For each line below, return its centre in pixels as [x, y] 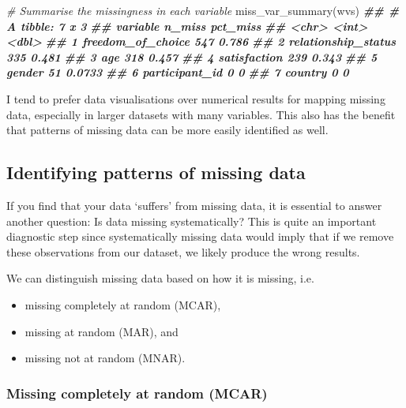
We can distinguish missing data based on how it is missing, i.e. [160, 278]
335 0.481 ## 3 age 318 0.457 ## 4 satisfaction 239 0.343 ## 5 [192, 56]
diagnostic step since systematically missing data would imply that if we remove [200, 236]
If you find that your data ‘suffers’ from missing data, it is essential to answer [194, 205]
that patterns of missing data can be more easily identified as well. [167, 130]
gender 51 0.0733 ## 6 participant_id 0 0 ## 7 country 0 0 [178, 72]
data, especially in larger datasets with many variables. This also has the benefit [201, 114]
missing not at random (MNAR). [105, 358]
